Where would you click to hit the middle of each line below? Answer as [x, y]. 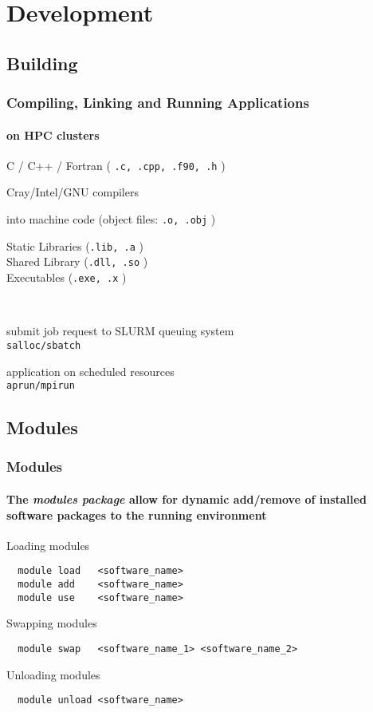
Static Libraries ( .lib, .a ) [75, 245]
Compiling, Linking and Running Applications [158, 103]
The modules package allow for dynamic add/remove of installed [186, 498]
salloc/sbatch [44, 345]
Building [42, 63]
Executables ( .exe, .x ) [67, 277]
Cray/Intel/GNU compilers [73, 192]
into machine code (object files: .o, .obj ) [111, 219]
